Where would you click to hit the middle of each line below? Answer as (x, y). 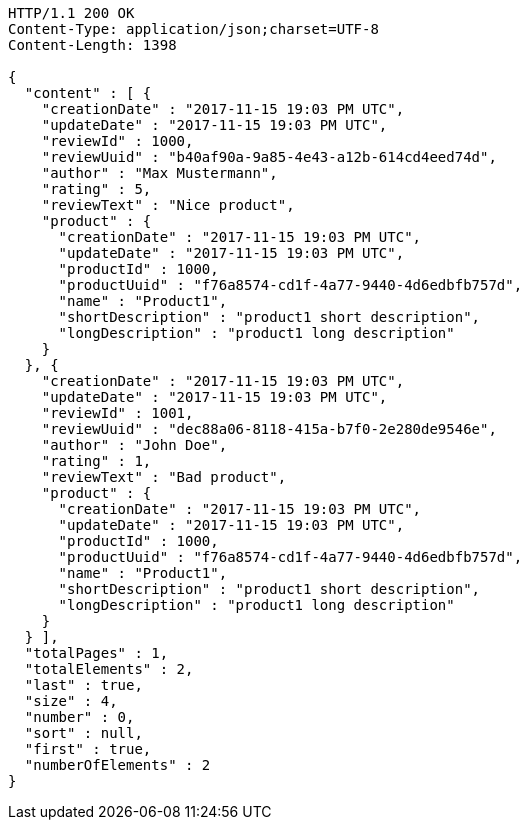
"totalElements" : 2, (109, 669)
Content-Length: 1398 (92, 45)
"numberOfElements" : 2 (117, 765)
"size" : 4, (71, 701)
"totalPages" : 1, (96, 653)
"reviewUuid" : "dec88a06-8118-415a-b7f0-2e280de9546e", (269, 429)
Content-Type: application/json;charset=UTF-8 (193, 29)
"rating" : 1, (96, 461)
